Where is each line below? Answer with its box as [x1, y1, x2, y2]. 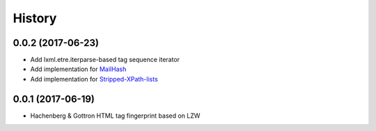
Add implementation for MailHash [30, 65, 127, 73]
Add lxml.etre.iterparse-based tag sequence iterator [30, 56, 180, 64]
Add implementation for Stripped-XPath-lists [30, 75, 158, 83]
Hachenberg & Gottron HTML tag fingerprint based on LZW [30, 111, 201, 120]
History [13, 10, 57, 26]
